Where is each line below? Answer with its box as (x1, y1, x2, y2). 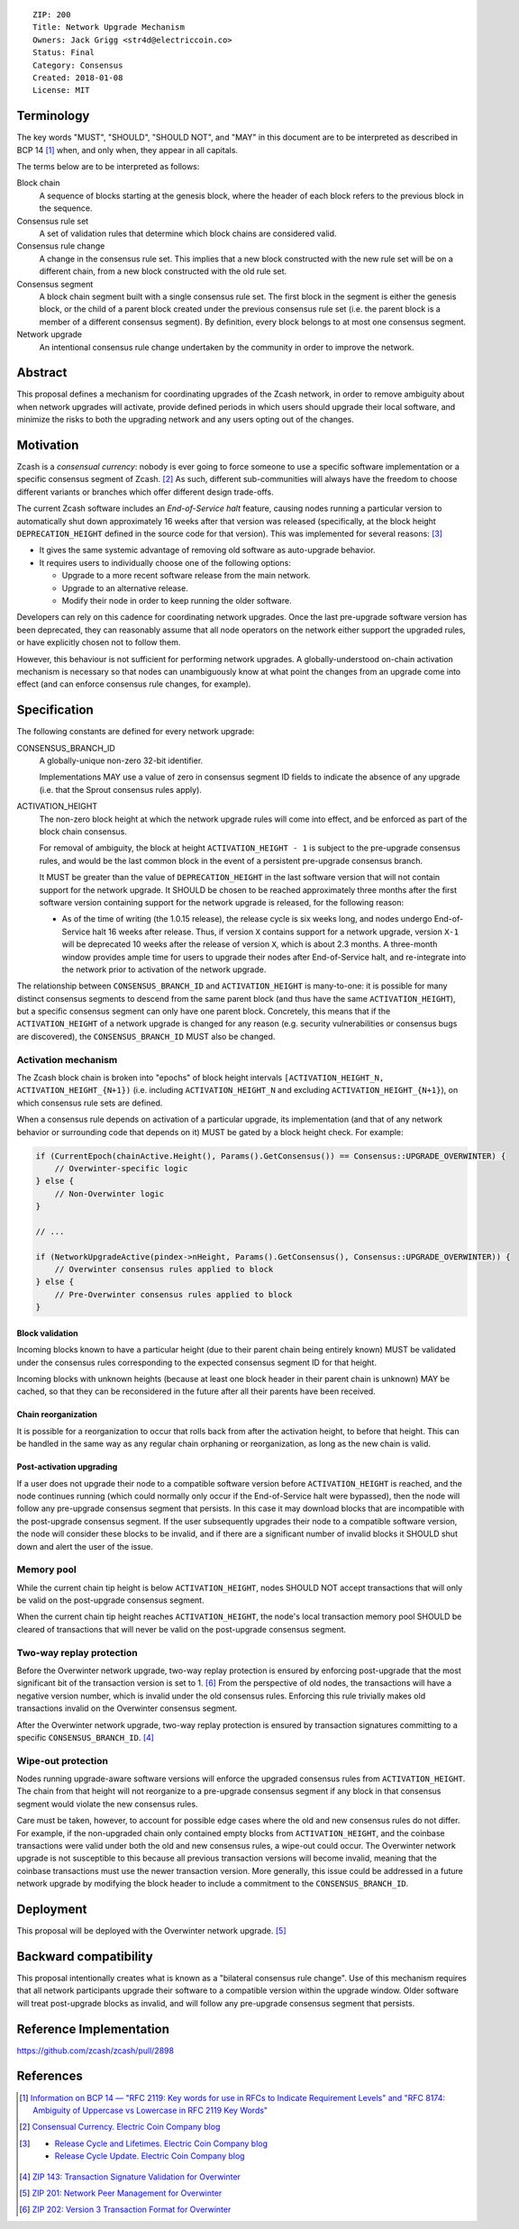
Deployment (16, 1901, 87, 1916)
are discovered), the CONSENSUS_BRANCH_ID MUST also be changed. (16, 1031, 276, 1042)
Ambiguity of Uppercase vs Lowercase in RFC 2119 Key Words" (32, 2105, 269, 2115)
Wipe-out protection (16, 1754, 108, 1767)
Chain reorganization (16, 1409, 98, 1420)
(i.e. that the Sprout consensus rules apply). (39, 784, 203, 795)
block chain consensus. (39, 825, 128, 837)
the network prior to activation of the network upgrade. (61, 964, 267, 975)
